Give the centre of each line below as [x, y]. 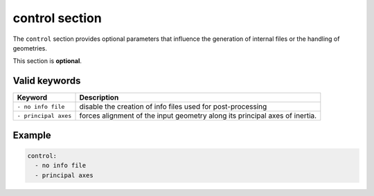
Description [99, 98]
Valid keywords [47, 81]
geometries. [30, 48]
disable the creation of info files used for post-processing [173, 107]
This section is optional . [47, 61]
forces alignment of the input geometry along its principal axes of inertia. [198, 116]
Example [32, 135]
